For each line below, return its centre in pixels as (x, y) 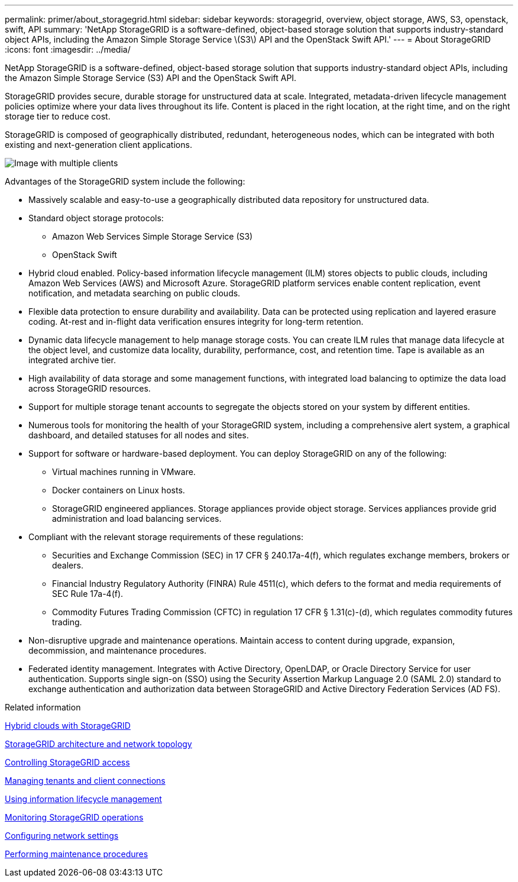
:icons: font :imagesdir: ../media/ (68, 49)
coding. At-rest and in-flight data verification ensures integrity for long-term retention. (196, 322)
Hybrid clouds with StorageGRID (68, 726)
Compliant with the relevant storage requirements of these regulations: (166, 537)
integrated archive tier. (72, 360)
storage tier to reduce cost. (58, 116)
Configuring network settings (62, 836)
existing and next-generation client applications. (98, 145)
